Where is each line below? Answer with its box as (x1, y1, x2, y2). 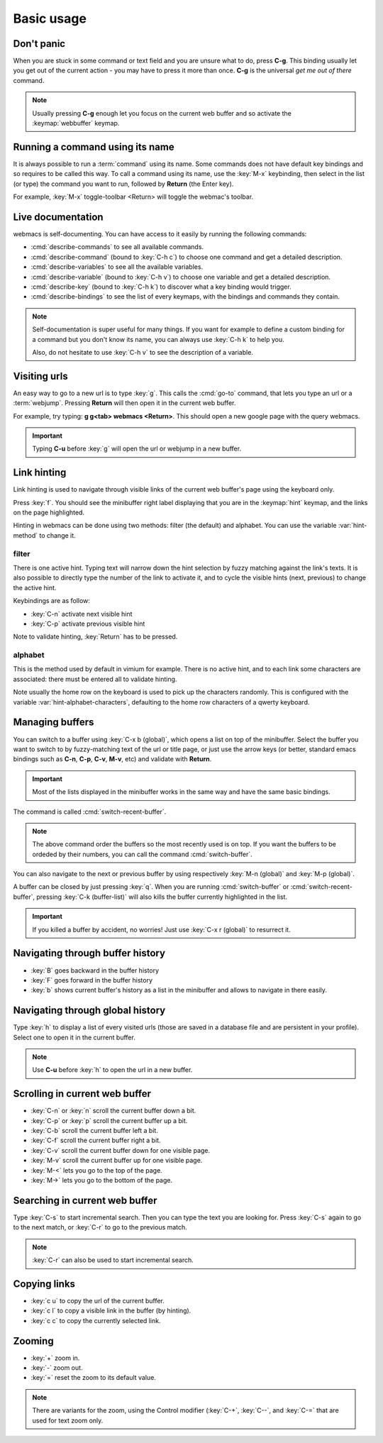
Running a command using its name (13, 140, 174, 153)
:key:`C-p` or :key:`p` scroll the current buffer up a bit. (30, 1116, 188, 1124)
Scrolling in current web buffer (13, 1088, 152, 1100)
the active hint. (13, 583, 57, 592)
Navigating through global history (13, 1005, 166, 1017)
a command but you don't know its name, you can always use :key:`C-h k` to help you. (32, 335, 284, 343)
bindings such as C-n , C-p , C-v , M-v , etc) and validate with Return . (13, 755, 212, 763)
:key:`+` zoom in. (30, 1354, 80, 1362)
